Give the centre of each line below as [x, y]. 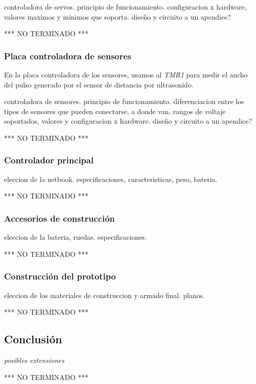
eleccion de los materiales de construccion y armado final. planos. [105, 295]
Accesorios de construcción [60, 218]
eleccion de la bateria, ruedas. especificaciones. [75, 237]
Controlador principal [49, 160]
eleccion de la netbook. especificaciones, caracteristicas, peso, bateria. [111, 179]
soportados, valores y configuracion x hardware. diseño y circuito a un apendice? [128, 121]
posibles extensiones [34, 360]
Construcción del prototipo [60, 276]
